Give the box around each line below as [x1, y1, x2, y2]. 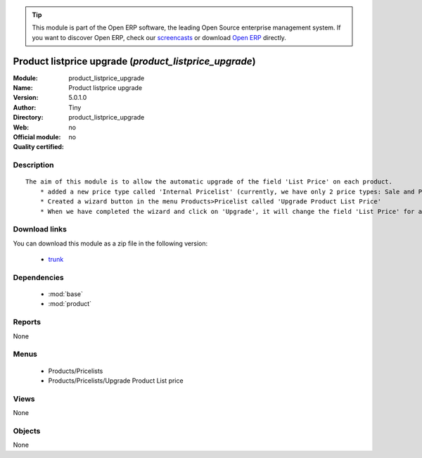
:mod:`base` [48, 290, 84, 298]
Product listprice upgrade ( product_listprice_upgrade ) [13, 55, 256, 67]
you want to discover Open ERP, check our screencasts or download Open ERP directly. [32, 33, 286, 42]
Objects [13, 426, 41, 435]
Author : [13, 103, 37, 112]
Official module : [13, 133, 61, 141]
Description [13, 160, 54, 170]
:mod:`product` [48, 300, 91, 308]
